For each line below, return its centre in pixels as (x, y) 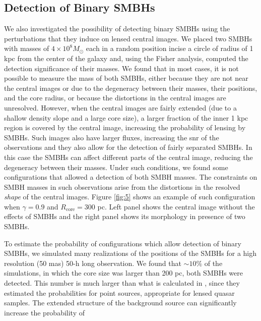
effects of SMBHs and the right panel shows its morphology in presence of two (125, 216)
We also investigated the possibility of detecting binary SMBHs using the (117, 29)
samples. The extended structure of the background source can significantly (120, 303)
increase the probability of (45, 312)
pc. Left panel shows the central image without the (176, 206)
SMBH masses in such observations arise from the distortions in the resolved (122, 186)
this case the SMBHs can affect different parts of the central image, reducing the (128, 157)
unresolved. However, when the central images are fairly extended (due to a (120, 107)
